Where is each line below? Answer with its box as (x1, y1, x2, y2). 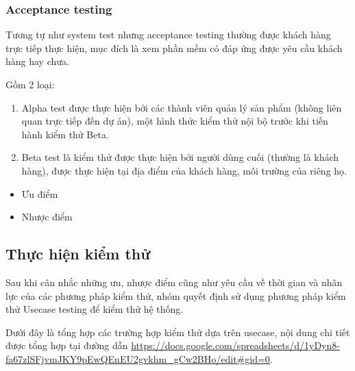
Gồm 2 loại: (5, 77, 55, 91)
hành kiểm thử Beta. (21, 127, 109, 141)
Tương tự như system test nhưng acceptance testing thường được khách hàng (5, 27, 331, 42)
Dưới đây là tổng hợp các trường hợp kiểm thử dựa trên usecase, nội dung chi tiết (5, 324, 350, 339)
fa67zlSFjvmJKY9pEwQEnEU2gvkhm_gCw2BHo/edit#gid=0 (5, 351, 270, 366)
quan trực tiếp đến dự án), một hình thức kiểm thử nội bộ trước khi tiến (21, 114, 328, 128)
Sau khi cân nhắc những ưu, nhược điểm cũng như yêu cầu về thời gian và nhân (5, 274, 343, 289)
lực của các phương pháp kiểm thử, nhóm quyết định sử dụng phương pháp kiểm (5, 288, 346, 303)
